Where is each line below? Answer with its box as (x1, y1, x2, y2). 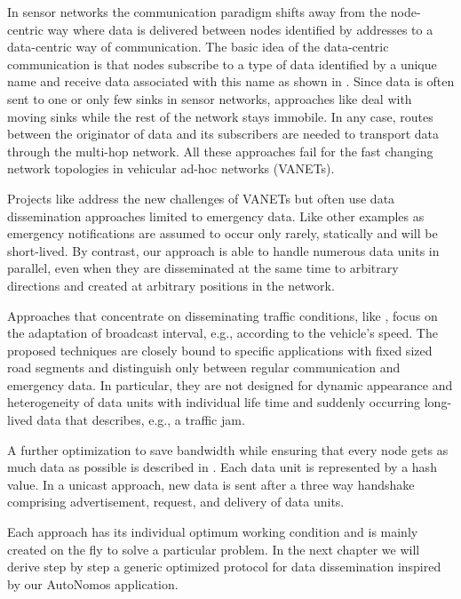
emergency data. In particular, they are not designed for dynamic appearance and (7, 375, 453, 394)
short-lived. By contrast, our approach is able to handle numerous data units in (7, 241, 440, 260)
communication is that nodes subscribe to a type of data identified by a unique (7, 54, 437, 73)
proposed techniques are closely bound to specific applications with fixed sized (7, 340, 433, 359)
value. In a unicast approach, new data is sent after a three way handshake (7, 475, 415, 493)
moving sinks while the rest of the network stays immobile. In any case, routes (7, 107, 433, 125)
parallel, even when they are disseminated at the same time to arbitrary (7, 259, 399, 277)
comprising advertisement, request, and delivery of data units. (7, 492, 345, 511)
